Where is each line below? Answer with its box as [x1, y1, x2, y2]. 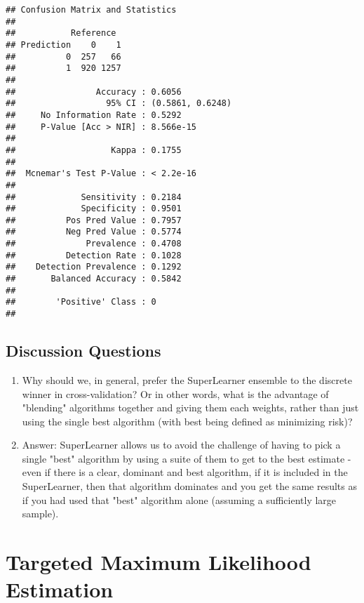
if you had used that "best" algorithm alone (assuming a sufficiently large [22, 492, 337, 507]
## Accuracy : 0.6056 [6, 86, 182, 97]
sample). [22, 506, 59, 521]
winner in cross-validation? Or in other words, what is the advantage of [22, 386, 329, 401]
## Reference [6, 28, 116, 39]
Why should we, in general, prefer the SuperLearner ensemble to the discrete [22, 372, 352, 387]
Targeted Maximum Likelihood [6, 548, 311, 576]
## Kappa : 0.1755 [6, 145, 182, 155]
